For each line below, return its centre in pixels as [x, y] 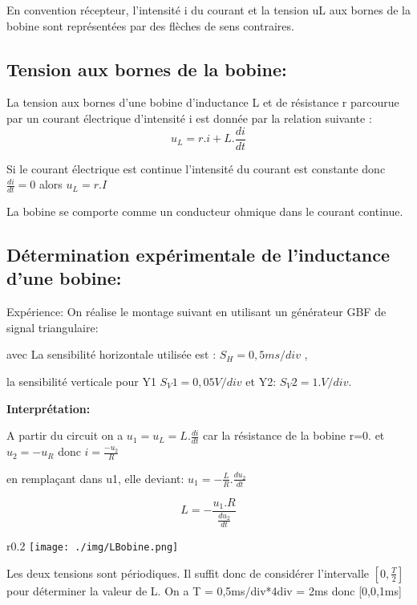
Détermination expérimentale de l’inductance [198, 255]
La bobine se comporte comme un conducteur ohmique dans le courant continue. [205, 211]
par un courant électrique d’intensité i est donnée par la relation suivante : [189, 118]
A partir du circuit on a [65, 435]
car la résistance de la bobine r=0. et [294, 435]
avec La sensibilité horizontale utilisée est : [111, 354]
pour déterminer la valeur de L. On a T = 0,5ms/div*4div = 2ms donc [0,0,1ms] [204, 590]
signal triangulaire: [53, 327]
